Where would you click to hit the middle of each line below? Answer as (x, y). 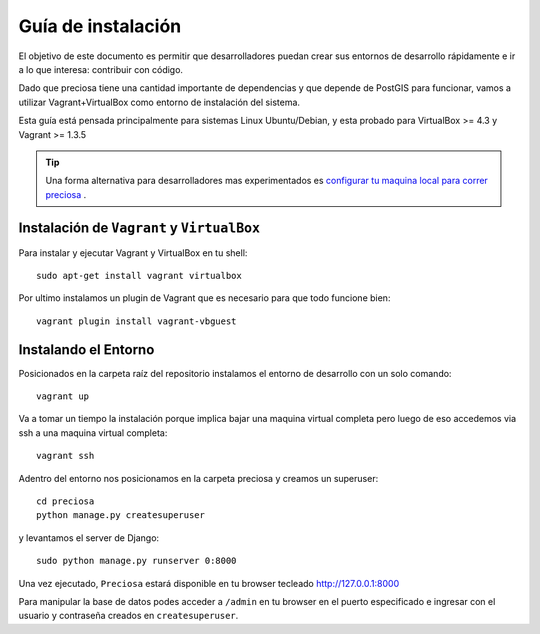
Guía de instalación (100, 26)
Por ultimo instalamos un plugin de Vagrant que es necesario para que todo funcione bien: (204, 298)
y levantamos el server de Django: (89, 537)
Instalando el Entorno (86, 349)
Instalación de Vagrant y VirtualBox (139, 228)
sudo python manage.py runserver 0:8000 (136, 561)
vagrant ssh (65, 456)
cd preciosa (65, 501)
